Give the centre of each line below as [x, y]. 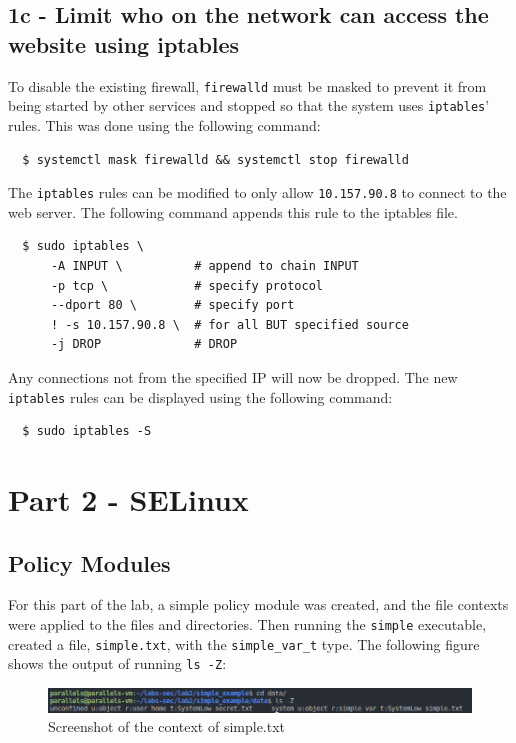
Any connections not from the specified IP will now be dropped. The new [233, 376]
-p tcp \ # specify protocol [186, 285]
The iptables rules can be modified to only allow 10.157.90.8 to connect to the [257, 192]
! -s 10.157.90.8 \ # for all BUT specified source [229, 324]
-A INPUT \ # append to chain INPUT [204, 265]
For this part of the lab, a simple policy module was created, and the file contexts [258, 604]
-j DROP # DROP [144, 344]
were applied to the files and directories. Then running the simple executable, [247, 623]
